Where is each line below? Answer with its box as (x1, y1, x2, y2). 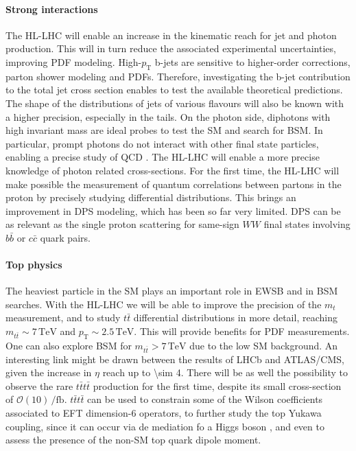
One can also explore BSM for (5, 338, 132, 352)
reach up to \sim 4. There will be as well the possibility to (102, 365, 348, 380)
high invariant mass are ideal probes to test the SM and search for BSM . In (5, 123, 323, 137)
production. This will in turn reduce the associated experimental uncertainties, (5, 41, 336, 56)
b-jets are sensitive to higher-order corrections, (154, 54, 351, 69)
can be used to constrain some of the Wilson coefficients (87, 392, 323, 406)
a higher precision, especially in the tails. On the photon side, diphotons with (5, 109, 331, 124)
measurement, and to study (5, 310, 121, 325)
